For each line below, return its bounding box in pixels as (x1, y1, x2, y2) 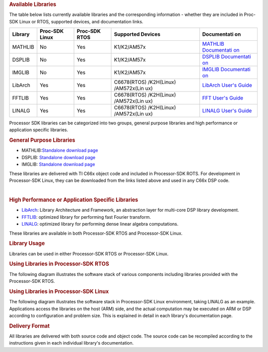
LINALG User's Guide (202, 107, 252, 114)
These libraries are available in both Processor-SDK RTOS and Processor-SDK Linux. (9, 230, 183, 236)
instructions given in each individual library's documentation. (9, 340, 134, 346)
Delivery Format (9, 322, 50, 329)
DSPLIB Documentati (202, 53, 251, 60)
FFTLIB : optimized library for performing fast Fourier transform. (21, 214, 151, 220)
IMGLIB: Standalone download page (21, 162, 95, 168)
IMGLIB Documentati (202, 66, 251, 73)
